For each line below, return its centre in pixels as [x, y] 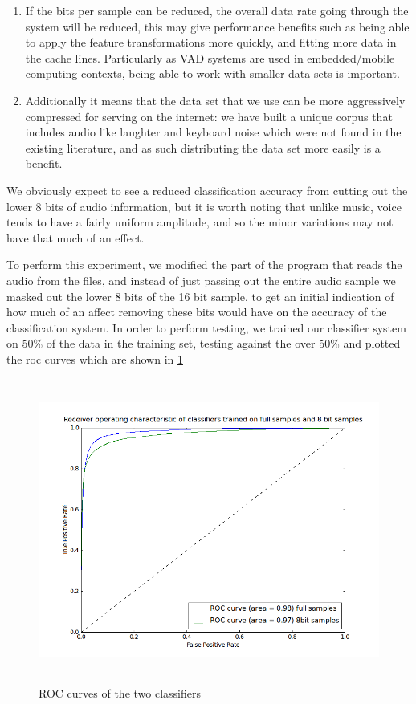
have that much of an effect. [75, 237]
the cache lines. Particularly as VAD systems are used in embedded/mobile [210, 57]
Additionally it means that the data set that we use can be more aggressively [215, 100]
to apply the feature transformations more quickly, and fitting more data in [211, 42]
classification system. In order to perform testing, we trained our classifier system [206, 327]
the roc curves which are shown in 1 [95, 358]
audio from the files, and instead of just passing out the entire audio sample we [201, 280]
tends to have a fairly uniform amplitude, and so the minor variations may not [200, 222]
